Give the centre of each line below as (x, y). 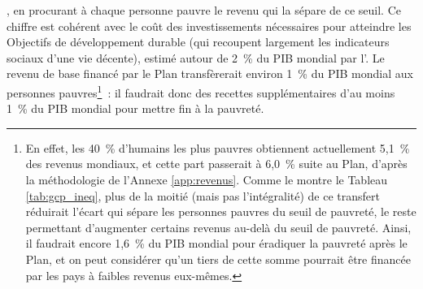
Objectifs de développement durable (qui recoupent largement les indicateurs (198, 42)
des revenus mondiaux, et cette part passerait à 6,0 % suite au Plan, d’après (216, 164)
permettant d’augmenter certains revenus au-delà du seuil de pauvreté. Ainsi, (218, 227)
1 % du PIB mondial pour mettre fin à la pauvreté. (135, 108)
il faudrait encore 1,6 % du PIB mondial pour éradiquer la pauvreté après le (216, 243)
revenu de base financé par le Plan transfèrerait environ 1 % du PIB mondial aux (210, 73)
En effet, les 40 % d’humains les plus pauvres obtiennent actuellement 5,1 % (218, 147)
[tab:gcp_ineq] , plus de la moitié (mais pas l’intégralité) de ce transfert (203, 195)
